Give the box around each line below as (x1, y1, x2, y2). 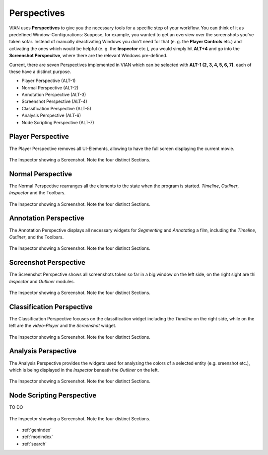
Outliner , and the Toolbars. (9, 234, 64, 240)
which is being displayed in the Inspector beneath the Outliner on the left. (9, 367, 159, 373)
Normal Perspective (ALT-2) (21, 84, 79, 90)
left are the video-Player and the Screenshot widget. (9, 323, 117, 329)
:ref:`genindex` (21, 427, 52, 433)
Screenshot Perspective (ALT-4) (21, 98, 88, 104)
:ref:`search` (21, 441, 47, 447)
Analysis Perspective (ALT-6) (21, 112, 81, 119)
